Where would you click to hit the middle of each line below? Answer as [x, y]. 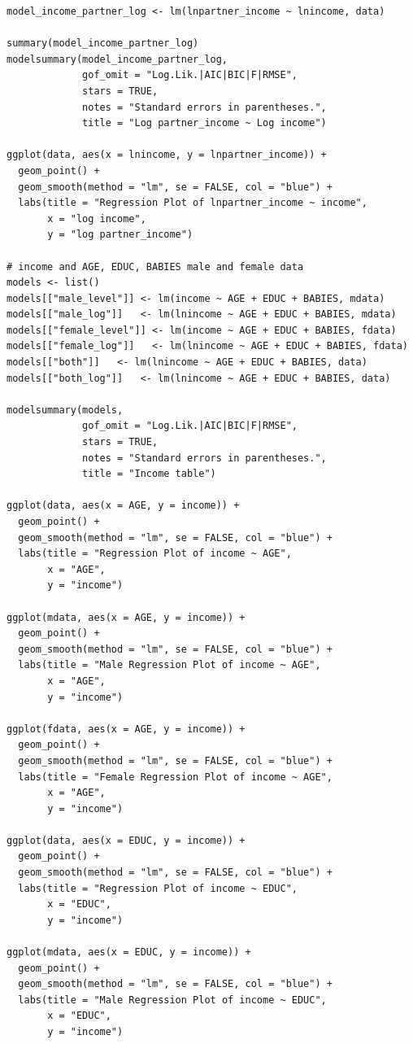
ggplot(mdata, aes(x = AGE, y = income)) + [126, 617]
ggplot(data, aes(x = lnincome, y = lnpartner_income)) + [167, 155]
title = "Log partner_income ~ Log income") [204, 123]
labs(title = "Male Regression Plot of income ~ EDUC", [172, 1000]
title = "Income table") [149, 474]
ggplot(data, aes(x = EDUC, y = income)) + [126, 840]
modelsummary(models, [65, 410]
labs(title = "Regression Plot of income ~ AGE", [155, 554]
